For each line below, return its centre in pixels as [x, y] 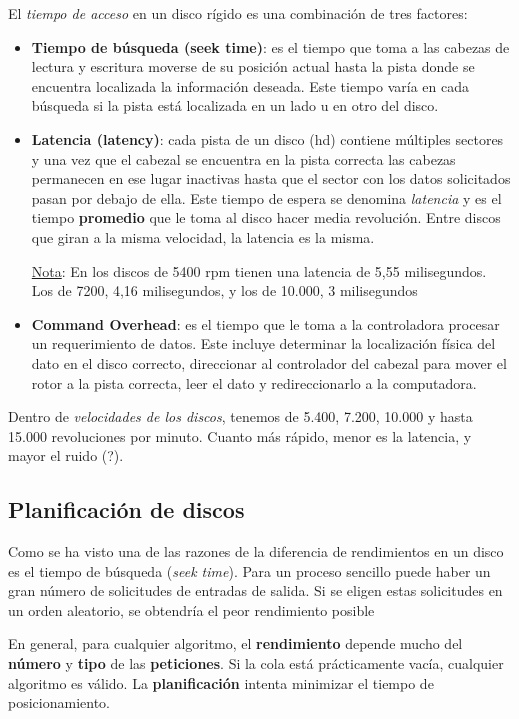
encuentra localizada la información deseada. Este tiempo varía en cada [250, 85]
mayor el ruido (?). [66, 455]
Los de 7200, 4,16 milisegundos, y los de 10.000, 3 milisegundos [224, 290]
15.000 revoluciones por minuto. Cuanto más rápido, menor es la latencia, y [240, 435]
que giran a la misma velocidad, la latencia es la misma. [203, 236]
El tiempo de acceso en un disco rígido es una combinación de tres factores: [238, 13]
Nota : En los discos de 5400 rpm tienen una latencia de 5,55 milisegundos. [259, 270]
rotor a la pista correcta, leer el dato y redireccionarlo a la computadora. [254, 382]
